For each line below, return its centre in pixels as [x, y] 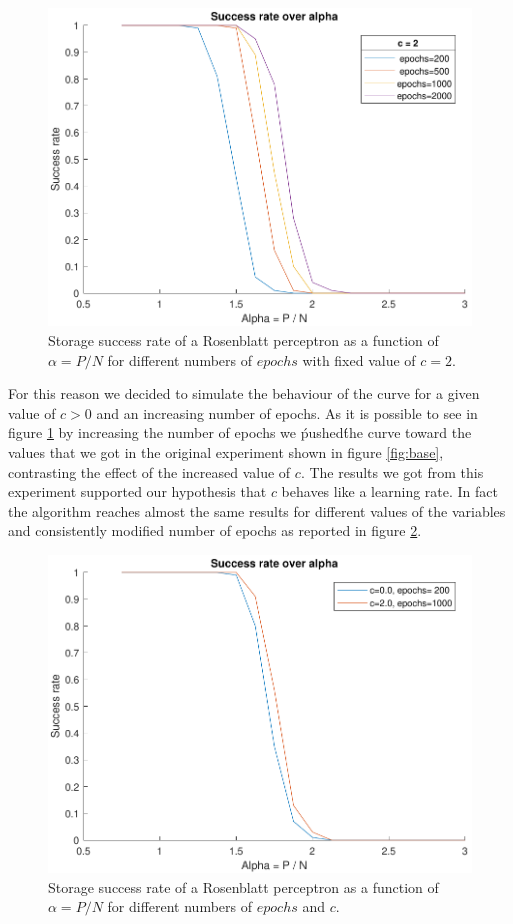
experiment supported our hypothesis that [137, 491]
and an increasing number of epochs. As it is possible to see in [287, 412]
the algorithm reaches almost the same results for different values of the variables [257, 510]
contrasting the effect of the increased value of [149, 471]
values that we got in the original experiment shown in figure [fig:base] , [226, 451]
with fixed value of [359, 359]
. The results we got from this [392, 471]
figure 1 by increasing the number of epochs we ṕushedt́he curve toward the [240, 432]
